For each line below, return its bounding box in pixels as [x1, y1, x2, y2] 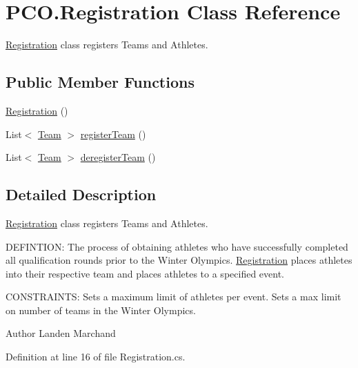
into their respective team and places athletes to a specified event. [6, 266, 284, 280]
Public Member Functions [6, 71, 195, 93]
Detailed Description [6, 184, 157, 205]
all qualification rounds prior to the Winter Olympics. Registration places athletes [6, 253, 352, 267]
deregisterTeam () [80, 150, 156, 164]
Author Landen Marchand [6, 326, 116, 340]
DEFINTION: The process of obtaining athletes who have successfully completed [6, 239, 348, 253]
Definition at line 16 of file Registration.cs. [6, 349, 186, 364]
